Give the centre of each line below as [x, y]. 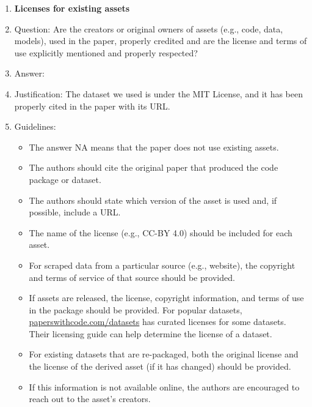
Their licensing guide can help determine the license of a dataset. [151, 333]
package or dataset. [65, 179]
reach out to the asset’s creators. [90, 399]
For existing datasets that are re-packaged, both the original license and [164, 354]
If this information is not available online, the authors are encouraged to [164, 386]
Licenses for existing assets [72, 8]
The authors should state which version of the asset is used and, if [153, 200]
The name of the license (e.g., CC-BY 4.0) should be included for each [161, 232]
